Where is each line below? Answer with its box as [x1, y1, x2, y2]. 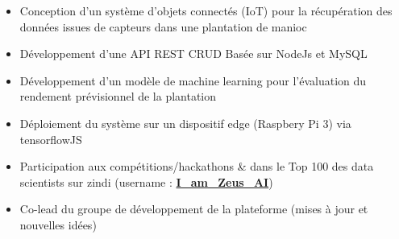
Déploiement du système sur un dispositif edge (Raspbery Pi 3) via [19, 114, 351, 131]
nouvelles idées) [19, 216, 97, 233]
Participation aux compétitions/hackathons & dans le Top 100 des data [19, 158, 374, 175]
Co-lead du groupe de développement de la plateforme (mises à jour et [19, 200, 368, 217]
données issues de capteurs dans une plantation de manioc [19, 18, 307, 35]
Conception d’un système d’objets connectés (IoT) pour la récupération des [19, 2, 393, 19]
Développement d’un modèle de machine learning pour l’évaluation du [19, 72, 367, 89]
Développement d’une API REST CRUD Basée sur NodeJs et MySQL [19, 45, 368, 62]
